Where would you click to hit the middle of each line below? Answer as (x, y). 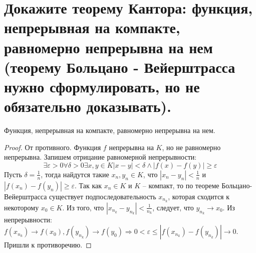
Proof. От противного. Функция (53, 147)
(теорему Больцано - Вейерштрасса (120, 67)
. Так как (88, 185)
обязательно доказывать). (88, 106)
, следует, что (173, 207)
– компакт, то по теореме (181, 185)
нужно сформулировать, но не (102, 86)
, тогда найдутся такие (75, 174)
